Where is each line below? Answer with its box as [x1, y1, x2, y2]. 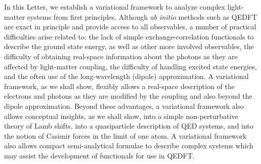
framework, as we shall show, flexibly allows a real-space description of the [4, 80, 235, 91]
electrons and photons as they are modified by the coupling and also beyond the [4, 91, 252, 101]
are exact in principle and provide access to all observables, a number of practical [4, 21, 256, 32]
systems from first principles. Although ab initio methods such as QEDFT [27, 11, 257, 22]
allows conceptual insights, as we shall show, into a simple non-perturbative [4, 110, 238, 121]
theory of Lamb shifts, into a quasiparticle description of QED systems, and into [4, 120, 253, 131]
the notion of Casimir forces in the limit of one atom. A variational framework [4, 130, 247, 141]
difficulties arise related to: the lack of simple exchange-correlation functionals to [4, 31, 254, 42]
